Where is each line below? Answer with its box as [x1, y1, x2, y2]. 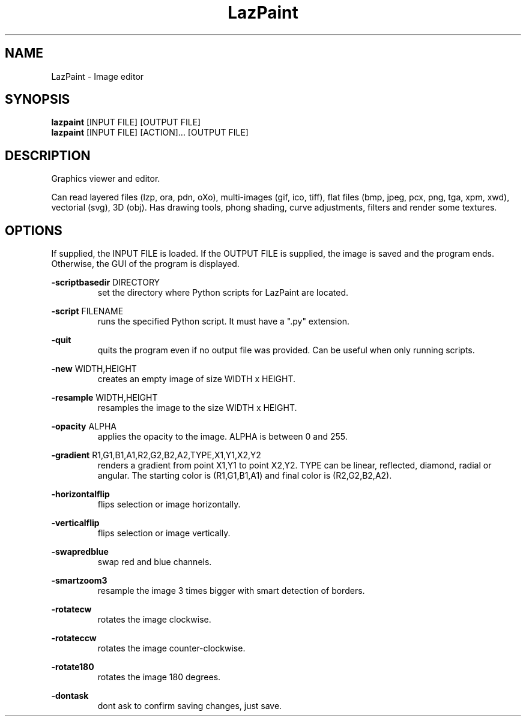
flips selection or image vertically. [97, 528, 231, 539]
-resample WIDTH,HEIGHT [51, 392, 158, 403]
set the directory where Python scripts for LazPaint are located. [97, 287, 349, 298]
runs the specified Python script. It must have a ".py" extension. [97, 316, 349, 327]
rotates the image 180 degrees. [97, 672, 221, 683]
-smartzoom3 [51, 575, 107, 586]
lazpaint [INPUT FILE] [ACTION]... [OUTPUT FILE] [51, 127, 249, 138]
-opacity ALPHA [51, 421, 117, 432]
